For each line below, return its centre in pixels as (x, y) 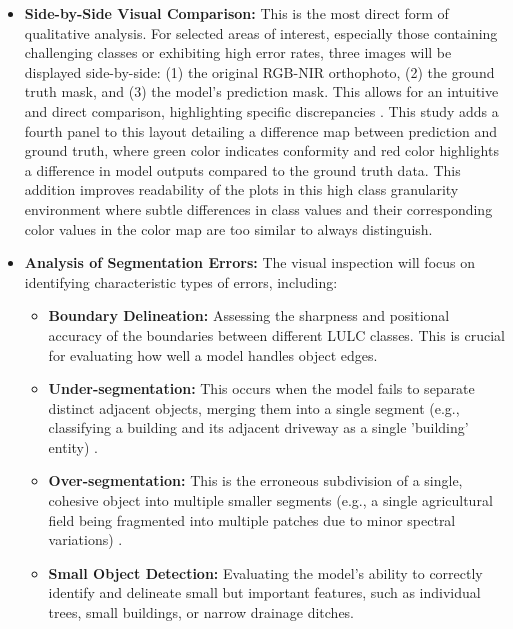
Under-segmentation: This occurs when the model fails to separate (261, 388)
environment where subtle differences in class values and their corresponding (258, 208)
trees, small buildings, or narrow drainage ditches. (201, 612)
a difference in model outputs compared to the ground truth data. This (242, 169)
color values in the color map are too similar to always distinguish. (228, 228)
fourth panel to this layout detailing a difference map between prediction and (261, 130)
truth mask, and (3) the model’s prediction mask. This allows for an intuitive (261, 91)
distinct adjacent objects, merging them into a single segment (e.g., (254, 407)
